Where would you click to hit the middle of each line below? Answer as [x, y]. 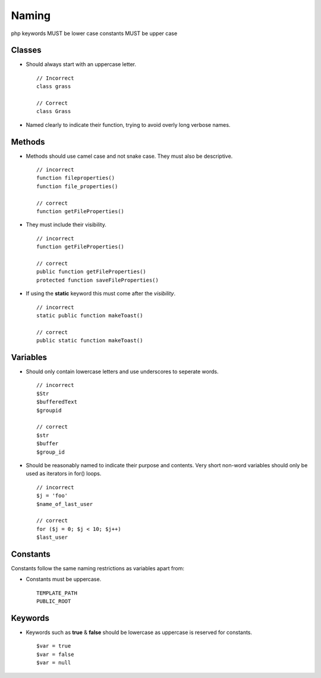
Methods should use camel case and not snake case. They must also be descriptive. [129, 156]
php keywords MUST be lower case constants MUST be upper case [94, 33]
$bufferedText [57, 402]
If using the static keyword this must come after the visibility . [100, 293]
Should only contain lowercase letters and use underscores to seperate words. [122, 371]
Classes [26, 50]
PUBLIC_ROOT [54, 602]
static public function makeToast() [90, 315]
